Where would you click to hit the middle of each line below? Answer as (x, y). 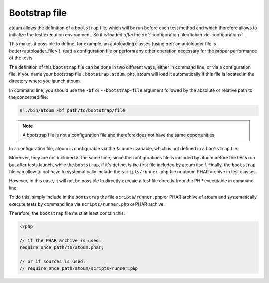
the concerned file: (29, 97)
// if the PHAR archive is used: (61, 240)
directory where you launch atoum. (45, 81)
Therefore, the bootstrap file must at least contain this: (67, 213)
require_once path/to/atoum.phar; (62, 247)
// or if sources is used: (53, 261)
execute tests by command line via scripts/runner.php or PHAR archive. (87, 204)
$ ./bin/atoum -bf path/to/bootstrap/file (72, 110)
